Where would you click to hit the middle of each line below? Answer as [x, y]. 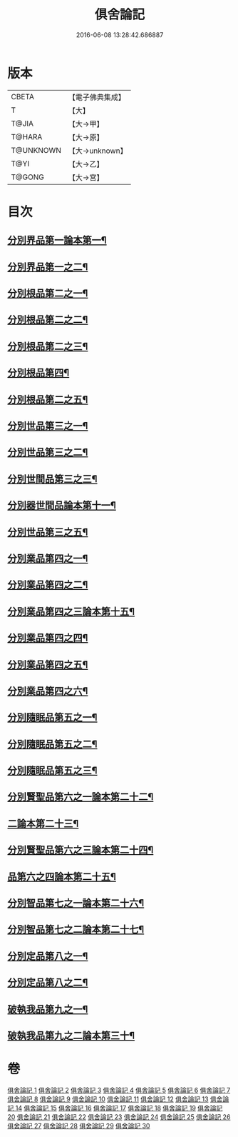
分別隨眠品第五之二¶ [52, 744]
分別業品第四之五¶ [48, 665]
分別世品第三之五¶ [48, 532]
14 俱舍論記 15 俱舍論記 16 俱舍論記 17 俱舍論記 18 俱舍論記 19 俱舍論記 [119, 1108]
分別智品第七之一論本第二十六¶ [76, 903]
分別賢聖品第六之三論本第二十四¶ [81, 850]
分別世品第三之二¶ [48, 452]
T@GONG [27, 177]
